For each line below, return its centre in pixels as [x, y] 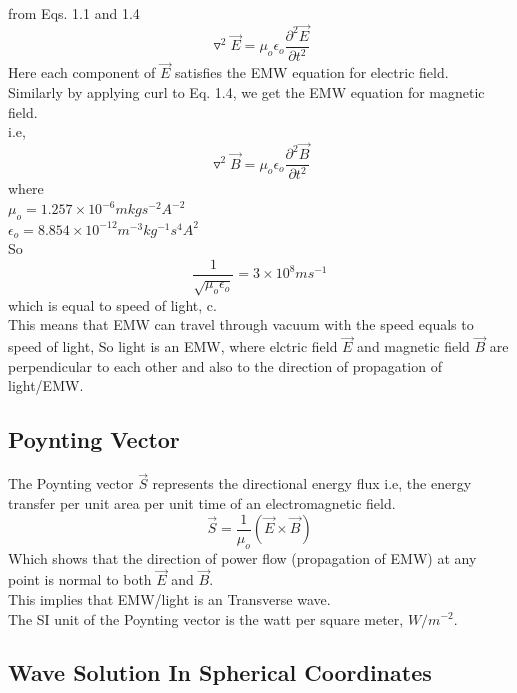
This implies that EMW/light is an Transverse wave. [169, 598]
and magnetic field [413, 346]
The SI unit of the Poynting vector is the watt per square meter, [206, 618]
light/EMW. [46, 385]
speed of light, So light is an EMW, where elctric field [173, 346]
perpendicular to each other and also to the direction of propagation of [225, 365]
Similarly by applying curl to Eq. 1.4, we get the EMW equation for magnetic [246, 92]
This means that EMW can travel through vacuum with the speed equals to [241, 324]
